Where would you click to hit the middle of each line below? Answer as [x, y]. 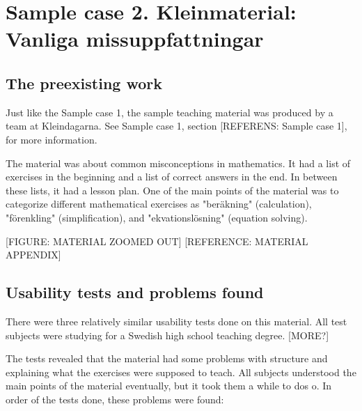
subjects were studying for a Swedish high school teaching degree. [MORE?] [167, 335]
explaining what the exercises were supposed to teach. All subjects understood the [181, 372]
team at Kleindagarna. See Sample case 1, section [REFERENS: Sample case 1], [176, 126]
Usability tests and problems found [135, 292]
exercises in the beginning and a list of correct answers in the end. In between [172, 177]
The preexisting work [84, 83]
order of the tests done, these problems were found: [115, 399]
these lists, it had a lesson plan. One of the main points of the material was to [172, 190]
